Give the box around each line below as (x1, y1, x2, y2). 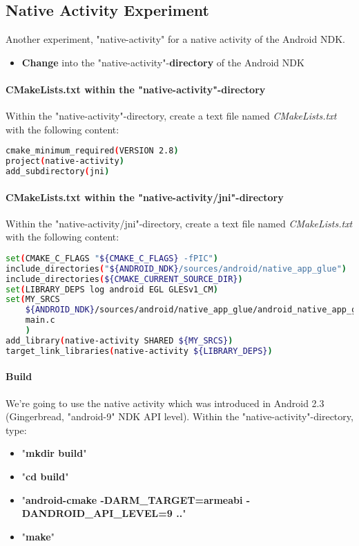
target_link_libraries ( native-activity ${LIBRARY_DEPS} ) (6, 346, 273, 356)
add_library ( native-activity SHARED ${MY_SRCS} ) (6, 335, 233, 346)
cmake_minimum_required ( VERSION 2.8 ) (6, 146, 179, 156)
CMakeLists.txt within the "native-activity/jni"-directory (6, 189, 284, 204)
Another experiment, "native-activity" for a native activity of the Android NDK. (6, 32, 345, 46)
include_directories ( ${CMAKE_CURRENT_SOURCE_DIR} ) (6, 274, 243, 284)
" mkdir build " (21, 446, 87, 460)
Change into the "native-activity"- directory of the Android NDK (21, 55, 304, 69)
